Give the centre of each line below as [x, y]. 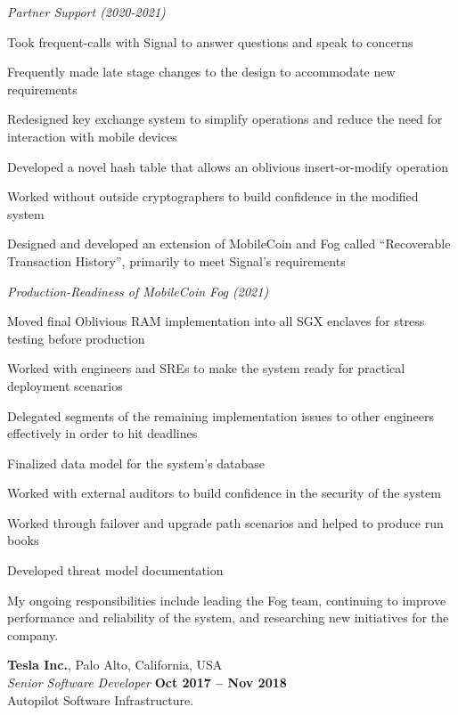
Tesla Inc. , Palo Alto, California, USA [115, 665]
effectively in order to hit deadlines [102, 433]
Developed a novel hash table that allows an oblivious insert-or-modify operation [228, 166]
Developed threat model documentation [115, 570]
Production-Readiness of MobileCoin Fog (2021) [138, 291]
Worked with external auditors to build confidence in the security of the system [224, 493]
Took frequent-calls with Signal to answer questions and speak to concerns [210, 41]
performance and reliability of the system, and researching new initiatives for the [228, 617]
